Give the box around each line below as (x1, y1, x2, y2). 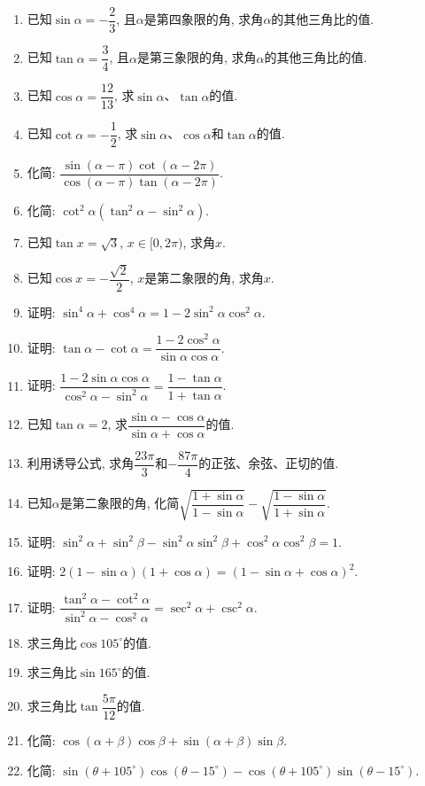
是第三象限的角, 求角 (136, 48, 257, 66)
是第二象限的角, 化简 (59, 494, 180, 512)
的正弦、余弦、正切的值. (198, 454, 339, 472)
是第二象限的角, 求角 (144, 268, 264, 287)
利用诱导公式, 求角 (27, 454, 135, 472)
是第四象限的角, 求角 (143, 10, 264, 28)
